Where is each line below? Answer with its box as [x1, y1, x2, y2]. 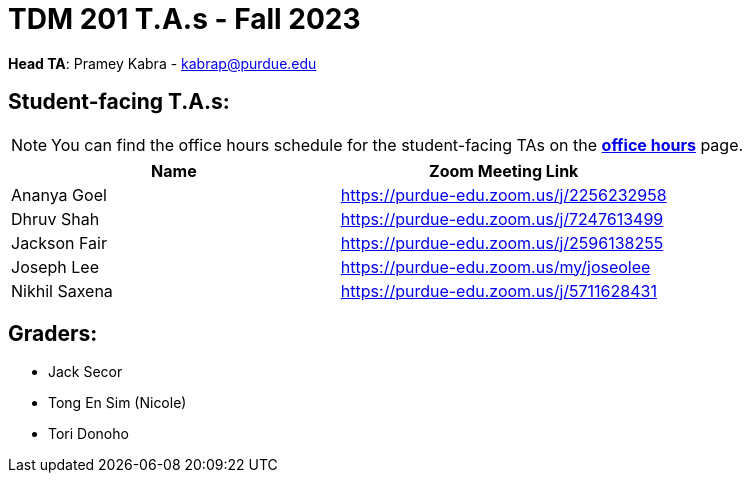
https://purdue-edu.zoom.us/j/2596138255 [340, 232, 664, 253]
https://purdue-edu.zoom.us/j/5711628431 [340, 280, 657, 301]
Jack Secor [48, 363, 123, 381]
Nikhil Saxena [11, 280, 113, 301]
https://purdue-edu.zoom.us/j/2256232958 [340, 184, 667, 205]
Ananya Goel [11, 184, 107, 205]
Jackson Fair [11, 232, 107, 253]
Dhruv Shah [11, 208, 100, 229]
